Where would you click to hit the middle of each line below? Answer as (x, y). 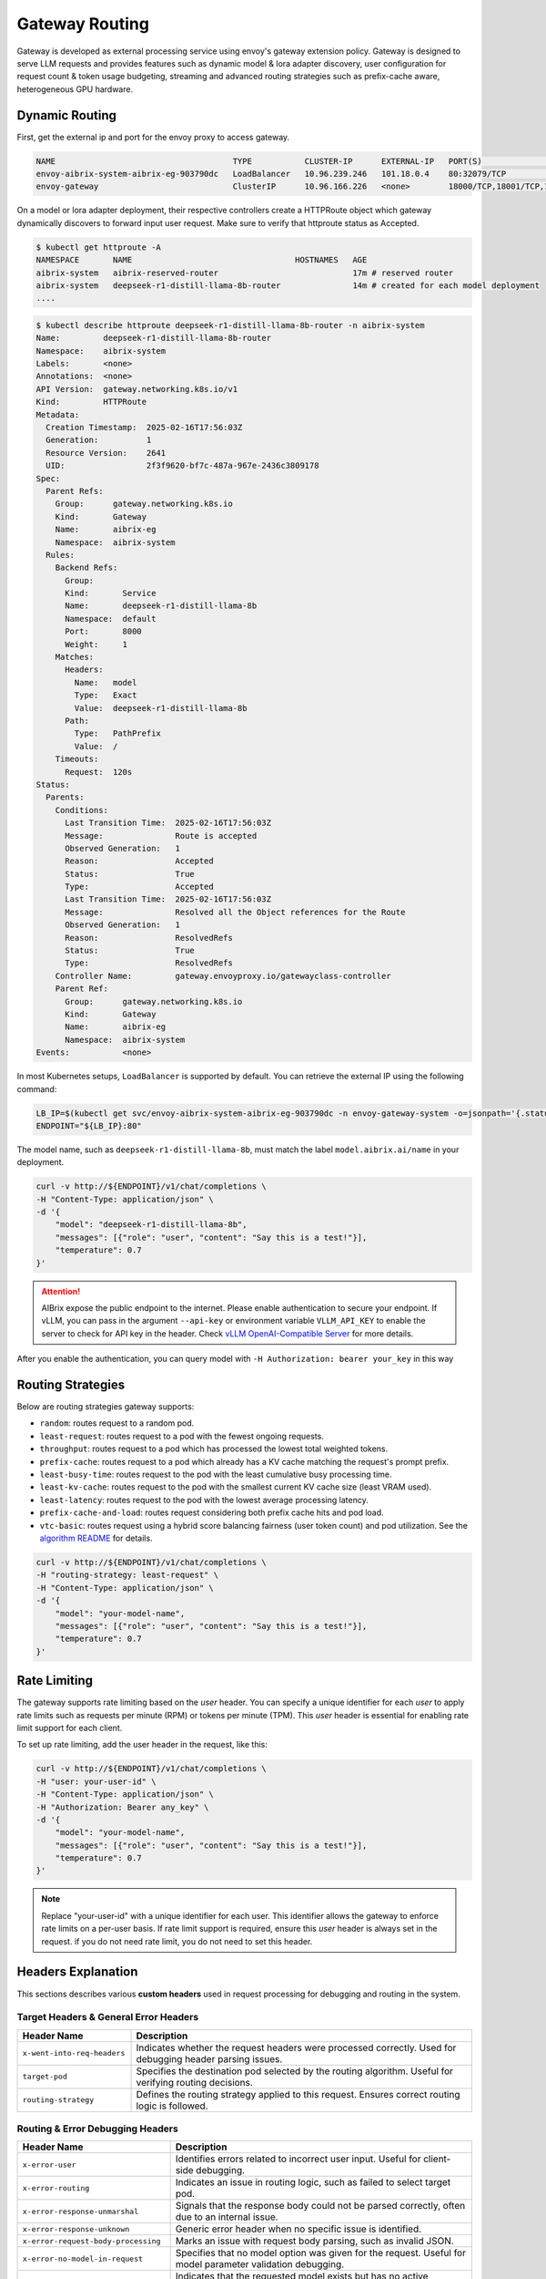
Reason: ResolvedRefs (149, 938)
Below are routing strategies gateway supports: (106, 1407)
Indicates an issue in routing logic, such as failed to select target (313, 2182)
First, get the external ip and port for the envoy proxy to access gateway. (153, 137)
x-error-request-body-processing (91, 2241)
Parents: (65, 797)
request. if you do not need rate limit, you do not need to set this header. (177, 1941)
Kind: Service (111, 593)
